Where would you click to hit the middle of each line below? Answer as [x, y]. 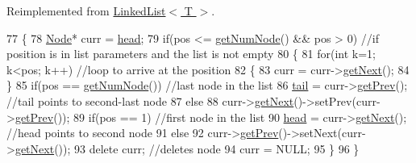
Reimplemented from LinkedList [86, 10]
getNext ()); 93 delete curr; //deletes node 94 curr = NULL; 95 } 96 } [187, 148]
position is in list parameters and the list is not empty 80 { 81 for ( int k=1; [191, 54]
